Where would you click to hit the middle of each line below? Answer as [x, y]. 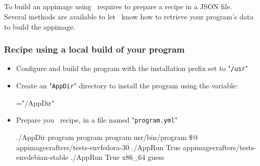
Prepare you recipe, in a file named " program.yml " [97, 120]
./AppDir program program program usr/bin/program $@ [107, 137]
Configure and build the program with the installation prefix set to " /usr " [132, 68]
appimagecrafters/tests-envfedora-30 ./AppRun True [98, 147]
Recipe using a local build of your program [94, 49]
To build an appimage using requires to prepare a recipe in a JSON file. [118, 6]
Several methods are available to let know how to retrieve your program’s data [129, 16]
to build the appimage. [40, 26]
